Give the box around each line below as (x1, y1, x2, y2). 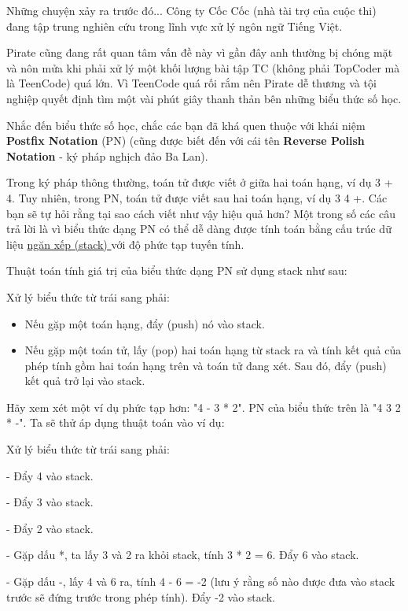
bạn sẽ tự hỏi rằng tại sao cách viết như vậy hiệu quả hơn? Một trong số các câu (6, 205, 395, 221)
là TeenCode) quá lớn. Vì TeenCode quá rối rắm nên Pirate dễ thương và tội (6, 75, 377, 91)
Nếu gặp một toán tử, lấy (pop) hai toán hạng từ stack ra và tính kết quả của (24, 342, 402, 358)
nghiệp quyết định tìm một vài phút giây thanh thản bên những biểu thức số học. (6, 90, 402, 106)
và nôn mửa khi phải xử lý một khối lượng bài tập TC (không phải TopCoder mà (6, 59, 400, 76)
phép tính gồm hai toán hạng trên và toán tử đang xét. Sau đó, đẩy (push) (24, 357, 387, 373)
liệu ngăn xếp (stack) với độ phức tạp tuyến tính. (6, 235, 244, 252)
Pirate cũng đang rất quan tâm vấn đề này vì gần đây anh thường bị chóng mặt (6, 44, 393, 61)
